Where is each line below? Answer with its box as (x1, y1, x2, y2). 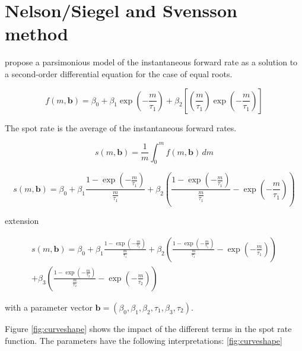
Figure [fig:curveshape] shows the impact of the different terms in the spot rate (5, 322, 292, 334)
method (5, 21, 68, 46)
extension (5, 214, 39, 227)
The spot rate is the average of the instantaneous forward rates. (5, 121, 237, 134)
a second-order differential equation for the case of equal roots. (5, 67, 233, 80)
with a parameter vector (5, 301, 93, 313)
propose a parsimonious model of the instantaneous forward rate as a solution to (5, 56, 298, 68)
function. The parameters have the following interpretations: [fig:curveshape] (5, 334, 282, 346)
